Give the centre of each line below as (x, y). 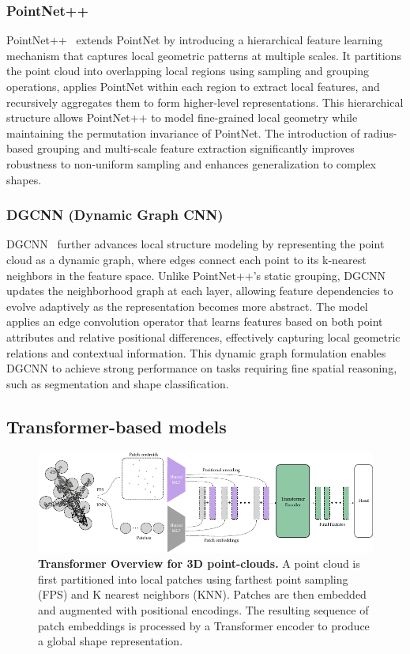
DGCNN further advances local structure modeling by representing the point (196, 244)
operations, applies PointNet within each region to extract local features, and (193, 86)
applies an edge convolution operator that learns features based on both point (195, 321)
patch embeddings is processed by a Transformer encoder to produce (204, 625)
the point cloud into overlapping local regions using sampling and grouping (188, 71)
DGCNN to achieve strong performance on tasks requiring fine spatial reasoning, (202, 368)
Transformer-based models (117, 426)
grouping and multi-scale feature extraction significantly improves (196, 148)
